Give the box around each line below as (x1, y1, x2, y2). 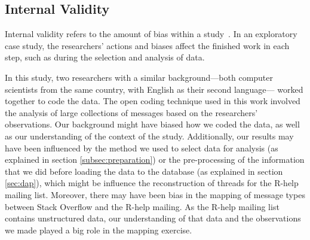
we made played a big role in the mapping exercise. (5, 223, 192, 236)
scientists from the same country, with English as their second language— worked (5, 83, 303, 95)
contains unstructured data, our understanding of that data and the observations (5, 212, 301, 224)
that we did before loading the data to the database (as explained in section (5, 165, 283, 177)
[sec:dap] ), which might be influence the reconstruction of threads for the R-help (5, 177, 299, 189)
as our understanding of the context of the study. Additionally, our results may (5, 129, 294, 142)
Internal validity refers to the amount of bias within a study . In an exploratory (5, 28, 297, 40)
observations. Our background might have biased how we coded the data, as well (5, 118, 300, 130)
